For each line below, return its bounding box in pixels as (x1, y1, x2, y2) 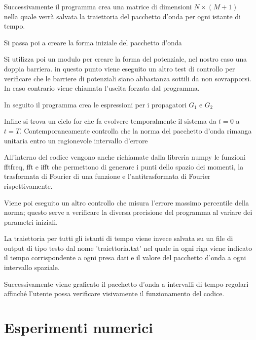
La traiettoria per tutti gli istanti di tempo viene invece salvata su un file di (4, 233, 233, 243)
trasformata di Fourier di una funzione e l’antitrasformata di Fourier (4, 171, 211, 181)
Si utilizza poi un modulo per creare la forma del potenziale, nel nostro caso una (4, 54, 247, 64)
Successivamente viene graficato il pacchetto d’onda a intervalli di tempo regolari (4, 278, 249, 289)
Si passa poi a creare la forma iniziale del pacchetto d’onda (4, 37, 182, 47)
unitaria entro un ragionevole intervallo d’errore (4, 135, 148, 145)
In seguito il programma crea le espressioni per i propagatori (4, 99, 187, 109)
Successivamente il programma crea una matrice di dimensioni (4, 1, 192, 11)
